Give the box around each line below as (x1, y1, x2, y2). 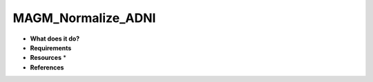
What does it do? (30, 34, 80, 43)
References (30, 63, 64, 72)
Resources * (30, 54, 67, 62)
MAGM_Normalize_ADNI (12, 10, 156, 25)
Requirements (30, 43, 72, 52)
